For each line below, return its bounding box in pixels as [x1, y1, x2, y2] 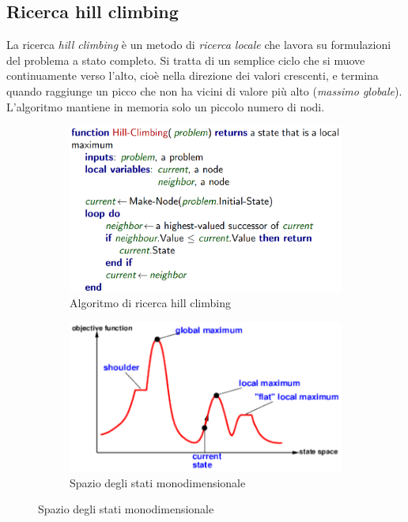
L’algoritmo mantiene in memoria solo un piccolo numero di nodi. [6, 98, 325, 115]
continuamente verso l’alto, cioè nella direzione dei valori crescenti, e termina [6, 67, 379, 84]
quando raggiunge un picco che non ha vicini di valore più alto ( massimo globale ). [6, 82, 402, 99]
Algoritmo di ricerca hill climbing [70, 295, 231, 311]
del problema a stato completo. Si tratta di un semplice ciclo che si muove [6, 51, 365, 68]
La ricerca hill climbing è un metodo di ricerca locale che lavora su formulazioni [6, 36, 391, 53]
